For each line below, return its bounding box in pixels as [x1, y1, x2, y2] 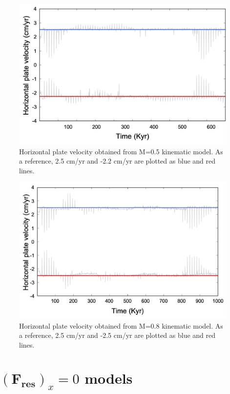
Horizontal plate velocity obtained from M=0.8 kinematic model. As [19, 320, 223, 331]
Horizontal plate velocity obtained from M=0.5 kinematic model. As [19, 146, 223, 156]
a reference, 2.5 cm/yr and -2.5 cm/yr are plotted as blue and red [19, 330, 216, 340]
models [84, 368, 133, 388]
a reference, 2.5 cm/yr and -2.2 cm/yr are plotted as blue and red [19, 156, 216, 166]
